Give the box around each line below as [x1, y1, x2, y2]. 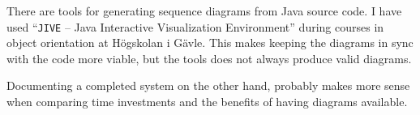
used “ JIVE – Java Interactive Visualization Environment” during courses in [6, 18, 384, 35]
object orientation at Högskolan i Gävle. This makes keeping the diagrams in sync [6, 34, 414, 51]
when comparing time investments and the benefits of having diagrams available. [6, 93, 408, 110]
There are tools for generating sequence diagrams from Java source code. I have [6, 2, 402, 19]
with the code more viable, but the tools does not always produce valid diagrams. [6, 49, 412, 66]
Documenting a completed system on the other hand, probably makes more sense [6, 77, 410, 94]
